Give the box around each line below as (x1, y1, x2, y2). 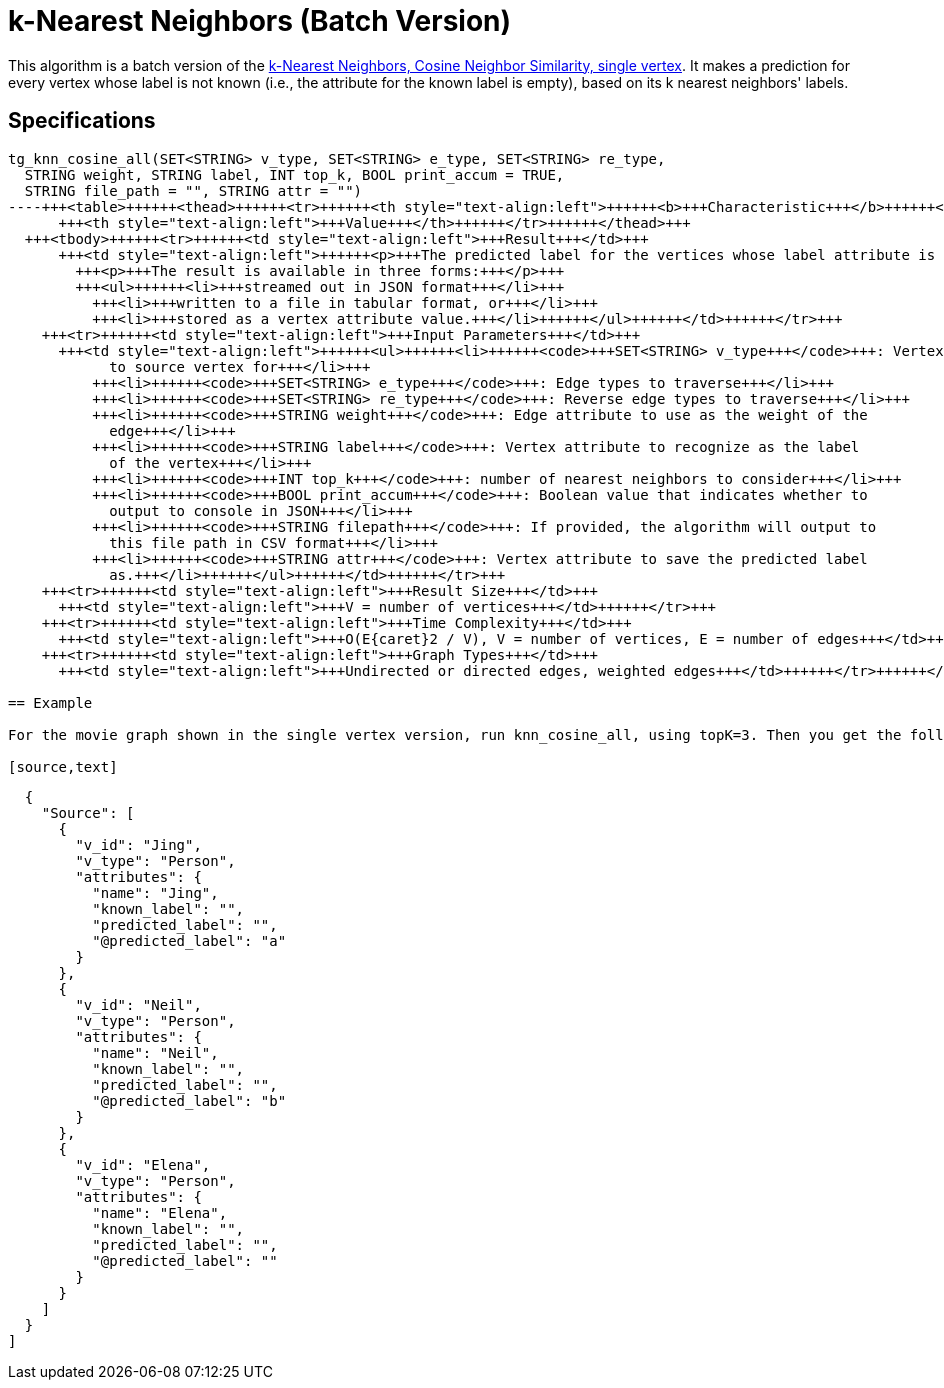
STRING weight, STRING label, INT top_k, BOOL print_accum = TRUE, (24, 166, 565, 183)
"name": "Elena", (92, 1204, 228, 1221)
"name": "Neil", (92, 1044, 219, 1061)
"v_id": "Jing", (75, 836, 202, 853)
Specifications (8, 108, 156, 134)
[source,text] (8, 758, 118, 775)
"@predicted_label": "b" (92, 1092, 287, 1109)
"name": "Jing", (92, 884, 219, 901)
